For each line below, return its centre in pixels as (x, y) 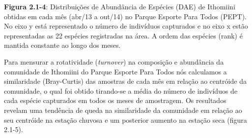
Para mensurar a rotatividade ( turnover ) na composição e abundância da (114, 61)
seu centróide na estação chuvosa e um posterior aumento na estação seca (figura (126, 120)
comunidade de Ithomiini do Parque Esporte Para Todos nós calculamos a (115, 71)
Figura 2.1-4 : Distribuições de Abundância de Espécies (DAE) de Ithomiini (120, 6)
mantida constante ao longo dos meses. (62, 45)
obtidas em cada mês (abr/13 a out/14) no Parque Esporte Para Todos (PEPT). (125, 16)
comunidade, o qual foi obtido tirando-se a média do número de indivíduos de (121, 90)
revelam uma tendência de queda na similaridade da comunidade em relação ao (123, 110)
